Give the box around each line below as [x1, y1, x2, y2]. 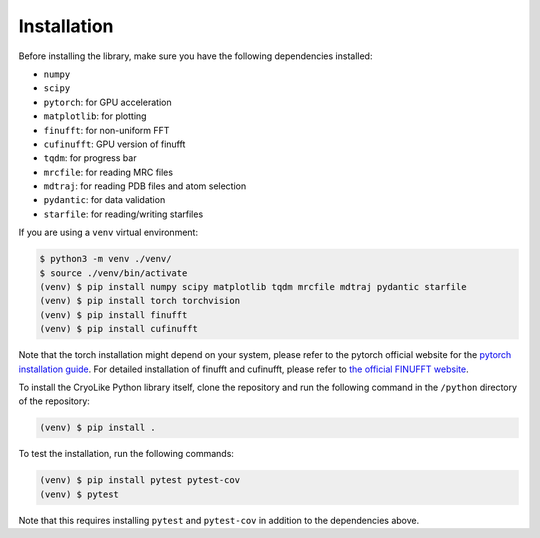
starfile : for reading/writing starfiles [43, 208, 204, 220]
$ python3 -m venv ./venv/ [39, 253, 172, 265]
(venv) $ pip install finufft [39, 309, 188, 320]
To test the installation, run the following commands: [18, 448, 235, 460]
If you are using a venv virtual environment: [18, 226, 199, 239]
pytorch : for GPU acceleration [43, 96, 172, 108]
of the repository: [18, 395, 90, 407]
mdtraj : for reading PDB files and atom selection [43, 180, 247, 192]
